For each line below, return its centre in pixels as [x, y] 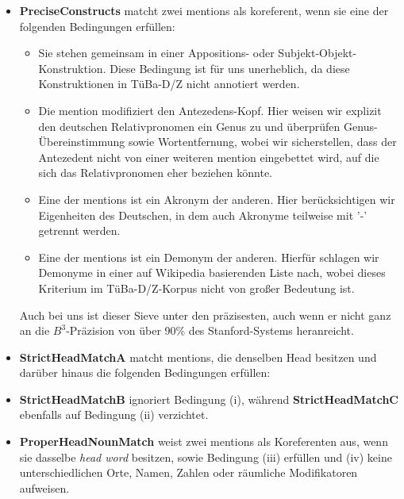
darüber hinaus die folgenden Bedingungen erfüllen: [145, 372]
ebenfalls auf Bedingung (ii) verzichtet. [114, 415]
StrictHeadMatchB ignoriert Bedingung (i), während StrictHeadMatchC [209, 399]
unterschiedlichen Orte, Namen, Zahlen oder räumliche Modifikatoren [189, 472]
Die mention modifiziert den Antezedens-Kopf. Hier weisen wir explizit [210, 110]
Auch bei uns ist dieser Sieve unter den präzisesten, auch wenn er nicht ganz [205, 315]
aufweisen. [44, 487]
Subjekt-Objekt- [317, 53]
